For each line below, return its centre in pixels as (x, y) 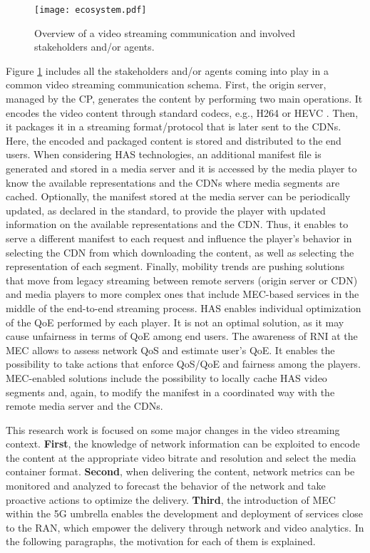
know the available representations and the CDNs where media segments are (173, 182)
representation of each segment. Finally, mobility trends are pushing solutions (175, 266)
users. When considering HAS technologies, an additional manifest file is (164, 154)
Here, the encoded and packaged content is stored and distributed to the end (174, 140)
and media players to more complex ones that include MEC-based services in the (183, 294)
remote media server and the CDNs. (84, 406)
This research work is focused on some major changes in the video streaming (173, 429)
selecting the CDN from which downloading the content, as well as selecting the (180, 252)
